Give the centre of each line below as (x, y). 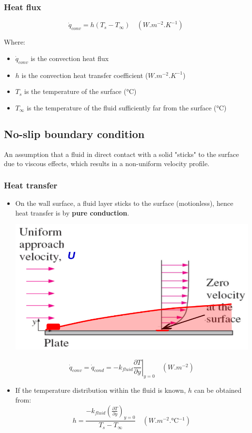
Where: (15, 42)
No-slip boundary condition (74, 133)
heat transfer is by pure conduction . (72, 212)
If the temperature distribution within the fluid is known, (101, 390)
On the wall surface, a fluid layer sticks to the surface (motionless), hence (124, 203)
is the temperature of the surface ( (75, 91)
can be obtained (218, 390)
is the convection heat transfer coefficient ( (85, 75)
